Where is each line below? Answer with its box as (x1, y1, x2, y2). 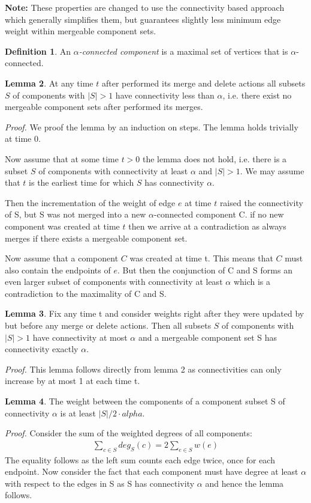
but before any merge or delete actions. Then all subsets (5, 319, 212, 332)
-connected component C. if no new (154, 208, 284, 221)
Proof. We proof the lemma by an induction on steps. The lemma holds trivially (5, 120, 298, 133)
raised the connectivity (219, 196, 303, 209)
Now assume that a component (5, 252, 119, 264)
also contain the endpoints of (5, 263, 111, 276)
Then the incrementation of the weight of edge (5, 196, 176, 209)
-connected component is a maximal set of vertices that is (78, 44, 288, 57)
